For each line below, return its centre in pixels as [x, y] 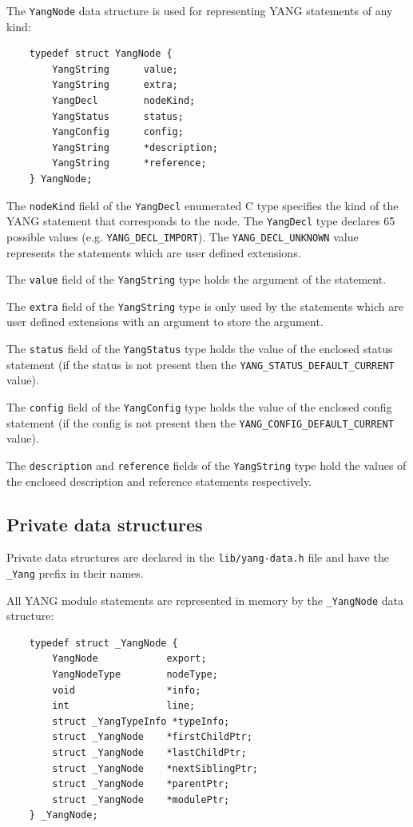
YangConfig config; [118, 132]
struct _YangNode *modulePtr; [141, 799]
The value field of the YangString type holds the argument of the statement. [197, 279]
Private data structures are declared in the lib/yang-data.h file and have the [198, 557]
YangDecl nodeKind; [124, 101]
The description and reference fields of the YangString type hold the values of [206, 465]
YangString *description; [135, 147]
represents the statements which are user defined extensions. [154, 252]
